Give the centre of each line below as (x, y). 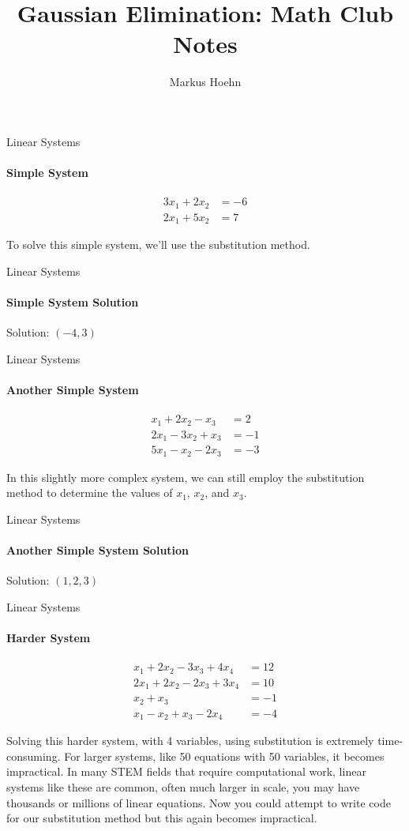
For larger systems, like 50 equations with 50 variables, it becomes (224, 756)
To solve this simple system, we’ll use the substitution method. (158, 244)
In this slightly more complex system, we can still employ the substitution (186, 477)
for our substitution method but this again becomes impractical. (162, 818)
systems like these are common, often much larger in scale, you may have (183, 786)
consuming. (34, 756)
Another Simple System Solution (98, 550)
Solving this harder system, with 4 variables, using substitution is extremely (190, 741)
